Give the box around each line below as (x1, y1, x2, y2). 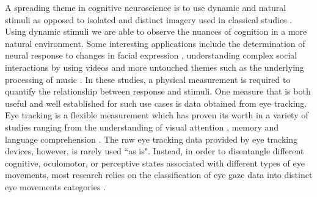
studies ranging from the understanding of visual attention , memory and (5, 120, 279, 133)
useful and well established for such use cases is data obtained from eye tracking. (5, 96, 307, 109)
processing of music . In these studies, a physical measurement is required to (5, 73, 291, 85)
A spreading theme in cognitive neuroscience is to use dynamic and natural (5, 1, 286, 13)
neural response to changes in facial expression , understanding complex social (5, 49, 297, 62)
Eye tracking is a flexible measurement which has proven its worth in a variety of (5, 109, 308, 121)
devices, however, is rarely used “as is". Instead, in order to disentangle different (5, 145, 304, 157)
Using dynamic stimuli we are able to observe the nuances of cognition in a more (5, 25, 307, 38)
